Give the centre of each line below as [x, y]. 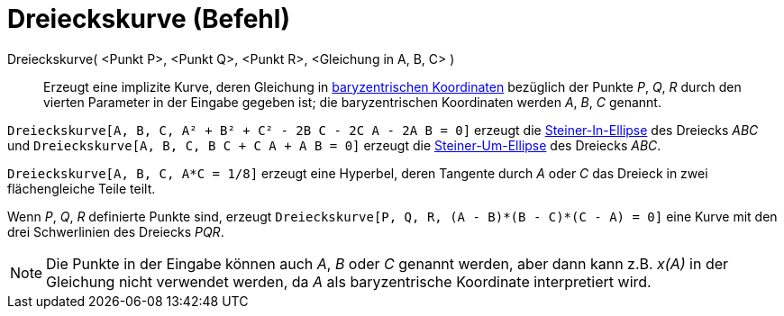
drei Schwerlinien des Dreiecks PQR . [116, 231]
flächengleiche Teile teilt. [82, 188]
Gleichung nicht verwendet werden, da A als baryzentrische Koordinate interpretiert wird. [349, 281]
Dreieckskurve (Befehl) [149, 19]
